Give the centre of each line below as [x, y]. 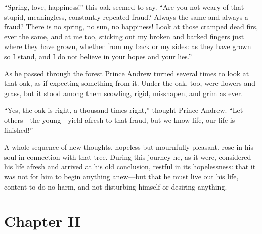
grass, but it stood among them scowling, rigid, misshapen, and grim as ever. [124, 93]
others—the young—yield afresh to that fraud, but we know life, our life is [120, 120]
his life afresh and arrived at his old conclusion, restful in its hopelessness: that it [130, 167]
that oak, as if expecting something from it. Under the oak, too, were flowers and [130, 83]
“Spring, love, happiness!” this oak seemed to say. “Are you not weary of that [124, 7]
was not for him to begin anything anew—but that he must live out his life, [121, 176]
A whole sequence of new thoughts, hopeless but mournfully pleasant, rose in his [129, 147]
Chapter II [42, 221]
